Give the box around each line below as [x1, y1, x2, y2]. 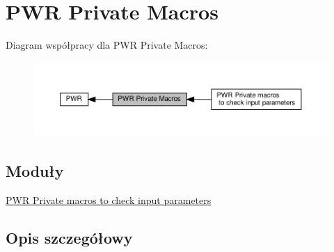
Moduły [6, 159, 64, 181]
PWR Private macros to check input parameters [6, 192, 212, 207]
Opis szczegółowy [6, 226, 133, 248]
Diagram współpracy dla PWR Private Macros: [6, 38, 208, 52]
